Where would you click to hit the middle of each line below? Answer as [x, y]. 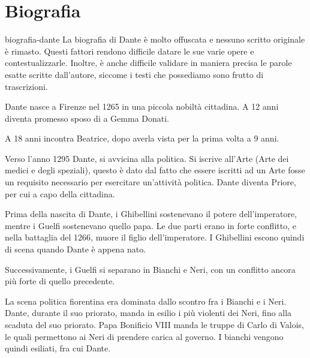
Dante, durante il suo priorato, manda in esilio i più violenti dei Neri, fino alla [148, 313]
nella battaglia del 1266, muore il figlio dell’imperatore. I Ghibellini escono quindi [155, 237]
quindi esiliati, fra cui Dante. [58, 348]
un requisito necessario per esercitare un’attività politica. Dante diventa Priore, [151, 182]
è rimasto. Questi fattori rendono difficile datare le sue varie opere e [130, 51]
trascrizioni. [26, 86]
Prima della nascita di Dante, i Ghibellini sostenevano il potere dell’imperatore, [151, 214]
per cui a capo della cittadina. [60, 193]
